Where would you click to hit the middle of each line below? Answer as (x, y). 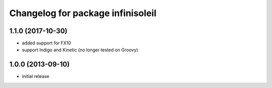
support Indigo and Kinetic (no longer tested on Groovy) (80, 50)
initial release (36, 76)
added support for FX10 (47, 43)
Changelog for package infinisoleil (83, 13)
